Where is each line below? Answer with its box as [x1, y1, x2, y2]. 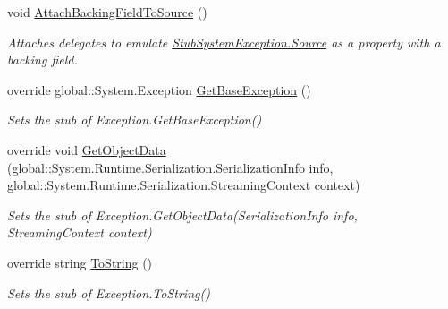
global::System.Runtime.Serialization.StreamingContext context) [7, 176, 360, 194]
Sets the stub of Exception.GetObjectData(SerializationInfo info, [7, 205, 358, 224]
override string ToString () [7, 253, 153, 271]
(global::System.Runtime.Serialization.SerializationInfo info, [7, 158, 334, 176]
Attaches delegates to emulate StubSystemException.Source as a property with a [7, 32, 441, 51]
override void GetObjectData [7, 140, 166, 159]
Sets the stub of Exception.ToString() [7, 283, 210, 302]
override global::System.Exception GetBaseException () [7, 80, 311, 99]
